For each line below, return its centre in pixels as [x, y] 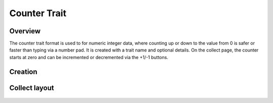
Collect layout [32, 88]
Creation [23, 71]
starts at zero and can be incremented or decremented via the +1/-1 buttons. [89, 57]
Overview [25, 31]
